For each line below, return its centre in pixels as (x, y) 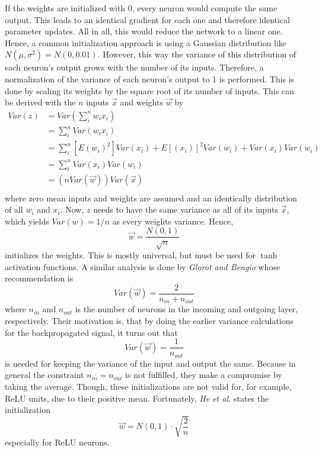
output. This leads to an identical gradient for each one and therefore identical (147, 19)
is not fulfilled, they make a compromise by (204, 375)
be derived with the (40, 102)
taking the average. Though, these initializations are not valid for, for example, (148, 386)
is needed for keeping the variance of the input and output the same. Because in (150, 363)
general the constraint (44, 375)
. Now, (72, 209)
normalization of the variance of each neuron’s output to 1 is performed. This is (150, 78)
